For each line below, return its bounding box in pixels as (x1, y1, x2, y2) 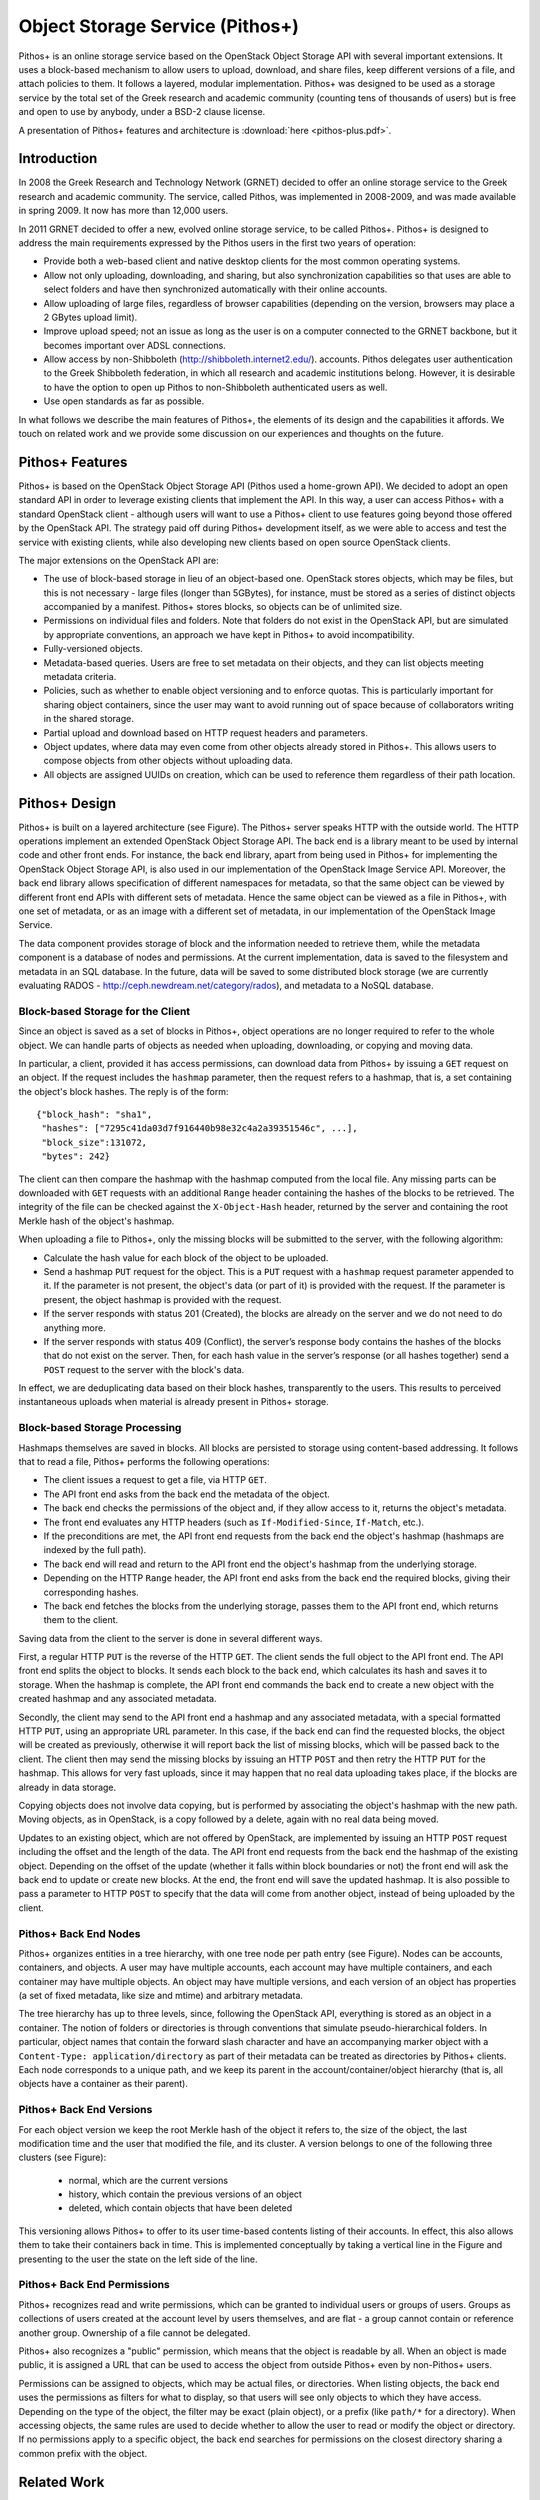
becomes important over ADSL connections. (43, 339, 227, 351)
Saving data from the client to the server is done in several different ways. (18, 1632, 323, 1644)
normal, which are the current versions (68, 2174, 229, 2186)
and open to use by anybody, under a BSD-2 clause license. (18, 106, 266, 118)
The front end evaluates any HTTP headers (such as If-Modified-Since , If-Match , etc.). (43, 1516, 425, 1528)
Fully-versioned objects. (43, 643, 144, 655)
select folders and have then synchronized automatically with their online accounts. (43, 283, 388, 295)
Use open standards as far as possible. (43, 395, 205, 407)
